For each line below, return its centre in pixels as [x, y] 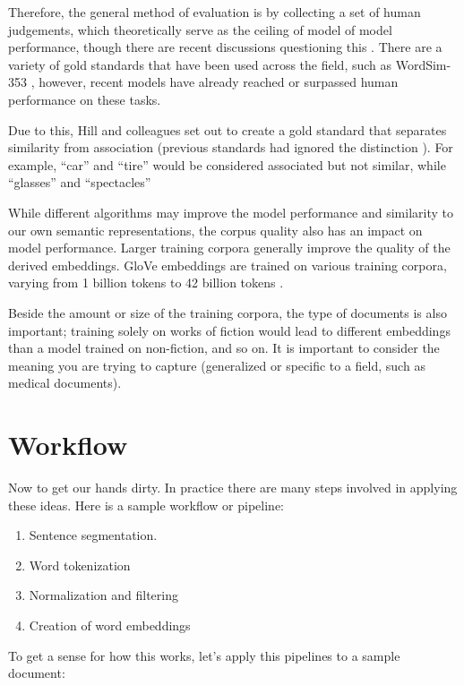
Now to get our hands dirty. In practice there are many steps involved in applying [233, 487]
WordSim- [423, 64]
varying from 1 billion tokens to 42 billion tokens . [146, 283]
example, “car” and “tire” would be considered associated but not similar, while [227, 164]
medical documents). [65, 383]
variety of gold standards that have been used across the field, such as [200, 64]
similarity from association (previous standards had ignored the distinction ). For [231, 147]
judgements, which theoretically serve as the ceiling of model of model [200, 29]
